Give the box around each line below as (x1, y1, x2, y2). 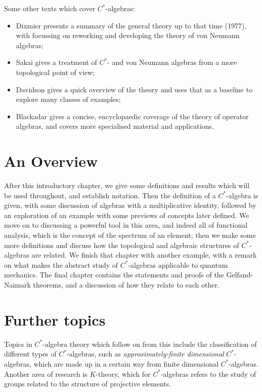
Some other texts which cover (4, 3, 96, 13)
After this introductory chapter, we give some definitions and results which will (4, 180, 250, 191)
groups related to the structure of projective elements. (4, 378, 171, 389)
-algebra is (226, 190, 258, 200)
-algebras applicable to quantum (128, 259, 228, 270)
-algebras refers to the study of (160, 368, 256, 379)
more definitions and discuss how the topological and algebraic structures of (4, 239, 239, 250)
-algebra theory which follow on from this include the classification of (42, 338, 257, 349)
